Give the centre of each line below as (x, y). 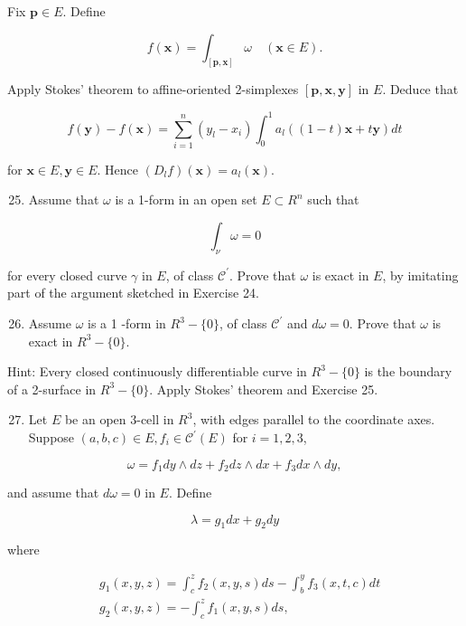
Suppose (51, 437)
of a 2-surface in (52, 389)
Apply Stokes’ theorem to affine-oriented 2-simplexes (153, 89)
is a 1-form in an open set (186, 199)
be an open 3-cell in (119, 419)
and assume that (53, 493)
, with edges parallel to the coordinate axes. (314, 419)
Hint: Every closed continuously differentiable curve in (157, 371)
